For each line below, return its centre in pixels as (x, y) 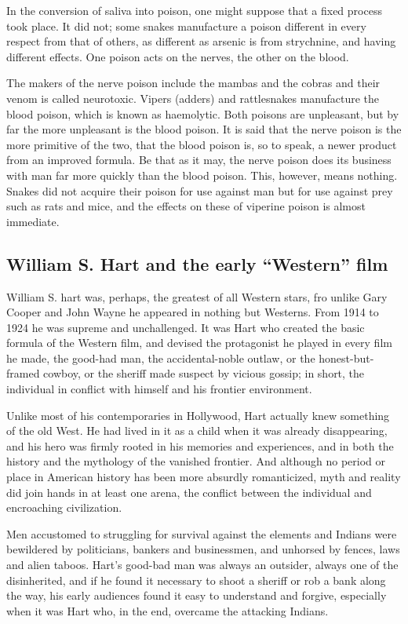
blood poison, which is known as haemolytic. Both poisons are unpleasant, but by (203, 113)
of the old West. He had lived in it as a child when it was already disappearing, (197, 431)
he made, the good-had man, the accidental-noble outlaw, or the (161, 358)
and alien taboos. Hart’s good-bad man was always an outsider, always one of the (202, 565)
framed (23, 373)
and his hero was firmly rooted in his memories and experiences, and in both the (200, 445)
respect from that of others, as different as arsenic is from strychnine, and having (201, 41)
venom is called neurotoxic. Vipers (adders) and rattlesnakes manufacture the (193, 98)
